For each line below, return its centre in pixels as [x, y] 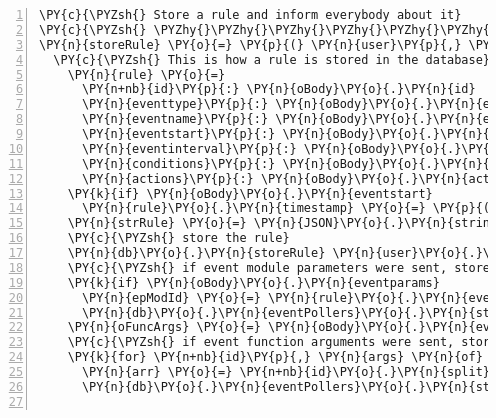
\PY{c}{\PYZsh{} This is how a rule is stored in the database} [272, 59]
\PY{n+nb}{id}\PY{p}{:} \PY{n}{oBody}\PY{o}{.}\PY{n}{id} [278, 89]
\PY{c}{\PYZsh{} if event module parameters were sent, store [279, 267]
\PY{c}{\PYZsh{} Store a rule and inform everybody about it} [250, 15]
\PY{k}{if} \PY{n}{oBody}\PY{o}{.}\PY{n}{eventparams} [253, 282]
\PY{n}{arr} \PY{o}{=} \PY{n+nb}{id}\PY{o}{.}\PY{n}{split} [286, 372]
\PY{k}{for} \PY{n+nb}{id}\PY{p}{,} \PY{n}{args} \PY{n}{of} [275, 357]
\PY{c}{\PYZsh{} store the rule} [178, 238]
